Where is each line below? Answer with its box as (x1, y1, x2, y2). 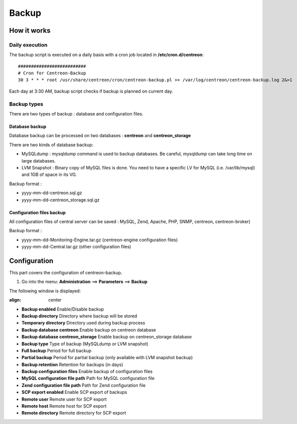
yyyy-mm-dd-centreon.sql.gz (21, 190, 82, 196)
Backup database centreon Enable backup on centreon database (21, 327, 156, 333)
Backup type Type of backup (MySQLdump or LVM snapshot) (21, 341, 149, 347)
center (48, 297, 62, 303)
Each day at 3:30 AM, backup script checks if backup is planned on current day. (9, 88, 174, 94)
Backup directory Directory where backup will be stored (21, 313, 137, 319)
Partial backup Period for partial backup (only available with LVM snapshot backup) (21, 355, 193, 361)
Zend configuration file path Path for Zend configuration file (21, 382, 146, 388)
